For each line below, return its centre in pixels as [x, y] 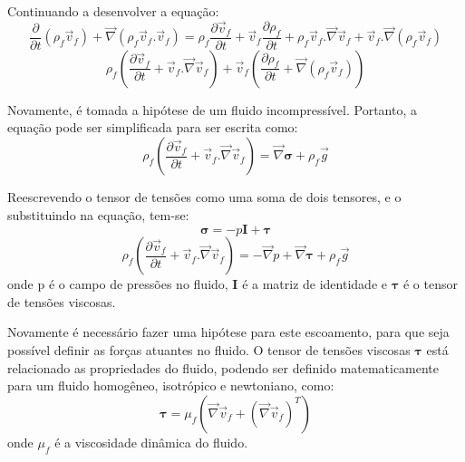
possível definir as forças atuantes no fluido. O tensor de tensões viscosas [209, 350]
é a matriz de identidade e [315, 284]
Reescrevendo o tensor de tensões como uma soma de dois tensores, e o [204, 197]
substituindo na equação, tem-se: [98, 214]
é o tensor [430, 284]
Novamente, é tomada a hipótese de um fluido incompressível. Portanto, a [212, 109]
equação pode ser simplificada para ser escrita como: [153, 127]
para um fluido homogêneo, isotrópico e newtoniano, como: [171, 385]
